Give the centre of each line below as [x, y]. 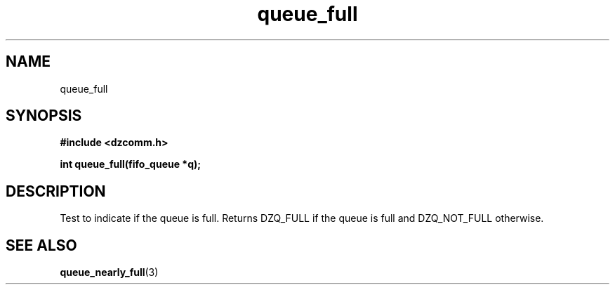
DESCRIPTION [56, 191]
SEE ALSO [41, 245]
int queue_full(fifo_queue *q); [131, 164]
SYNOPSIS [44, 116]
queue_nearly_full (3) [109, 272]
